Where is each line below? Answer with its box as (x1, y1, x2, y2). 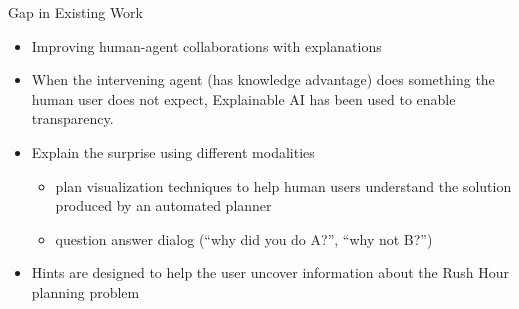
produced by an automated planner (55, 195, 272, 216)
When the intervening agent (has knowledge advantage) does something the (31, 69, 495, 90)
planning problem (31, 281, 140, 302)
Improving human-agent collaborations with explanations (31, 35, 382, 56)
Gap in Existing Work (8, 2, 144, 22)
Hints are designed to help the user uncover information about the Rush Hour (31, 262, 509, 283)
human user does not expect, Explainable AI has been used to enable (31, 88, 456, 109)
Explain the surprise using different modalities (31, 141, 315, 162)
